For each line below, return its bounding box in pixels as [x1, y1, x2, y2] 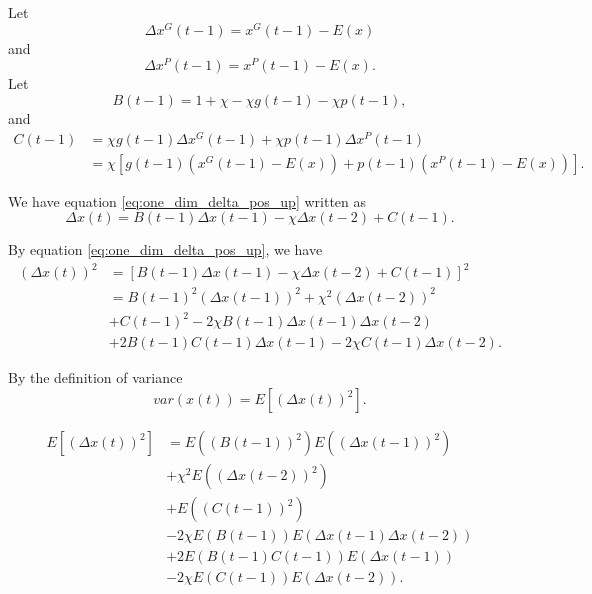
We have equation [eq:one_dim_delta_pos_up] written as [8, 190, 367, 211]
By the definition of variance [8, 367, 183, 388]
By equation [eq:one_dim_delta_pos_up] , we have [8, 239, 323, 260]
